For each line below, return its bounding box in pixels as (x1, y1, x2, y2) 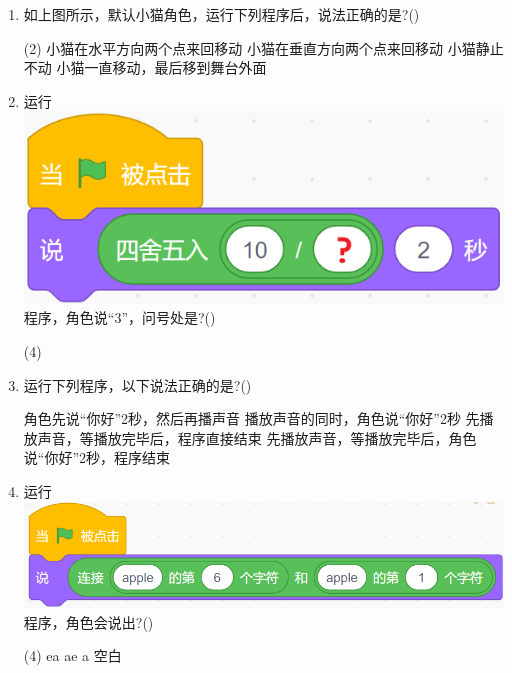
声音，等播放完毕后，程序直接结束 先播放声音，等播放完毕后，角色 (37, 427, 477, 448)
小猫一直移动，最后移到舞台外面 (56, 57, 267, 78)
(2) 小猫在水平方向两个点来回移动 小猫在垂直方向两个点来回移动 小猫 (23, 37, 476, 58)
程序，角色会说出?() (23, 611, 154, 632)
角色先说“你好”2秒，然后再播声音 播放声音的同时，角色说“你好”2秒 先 (23, 408, 480, 429)
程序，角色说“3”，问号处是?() (23, 307, 216, 328)
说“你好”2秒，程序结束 (23, 447, 171, 468)
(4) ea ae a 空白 (23, 645, 122, 666)
